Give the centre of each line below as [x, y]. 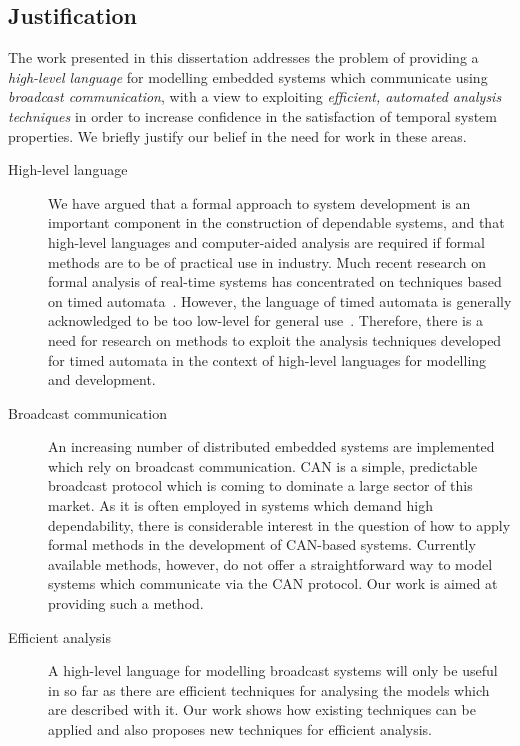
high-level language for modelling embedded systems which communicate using [248, 76]
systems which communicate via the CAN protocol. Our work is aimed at [273, 583]
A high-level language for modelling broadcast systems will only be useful [273, 670]
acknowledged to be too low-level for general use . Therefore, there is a [266, 320]
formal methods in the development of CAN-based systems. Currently [262, 544]
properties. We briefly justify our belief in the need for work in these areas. [237, 135]
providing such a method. [126, 603]
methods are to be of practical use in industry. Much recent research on [267, 261]
